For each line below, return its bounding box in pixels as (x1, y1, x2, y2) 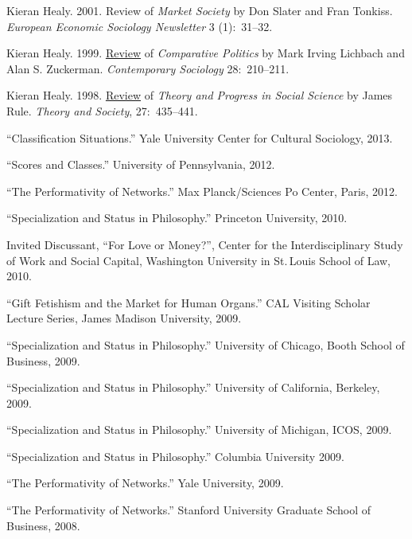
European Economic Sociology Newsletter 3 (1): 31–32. (6, 18, 273, 34)
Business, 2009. (6, 352, 80, 369)
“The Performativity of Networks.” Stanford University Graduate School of (6, 502, 371, 518)
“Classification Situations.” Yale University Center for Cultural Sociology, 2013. (6, 129, 393, 146)
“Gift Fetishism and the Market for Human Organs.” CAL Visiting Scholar (6, 294, 371, 311)
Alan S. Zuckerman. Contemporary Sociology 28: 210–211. (6, 60, 290, 76)
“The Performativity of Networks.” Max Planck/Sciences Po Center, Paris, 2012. (6, 182, 398, 199)
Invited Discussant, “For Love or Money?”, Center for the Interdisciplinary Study (6, 236, 403, 252)
